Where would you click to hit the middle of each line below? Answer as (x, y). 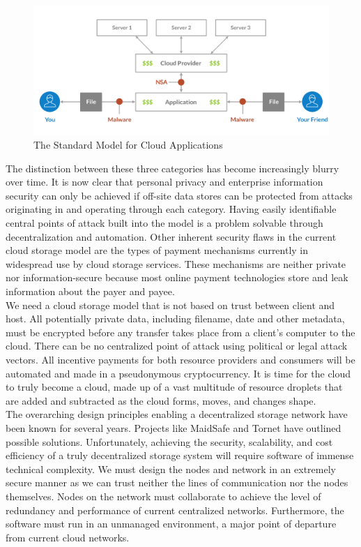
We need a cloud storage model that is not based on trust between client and (170, 305)
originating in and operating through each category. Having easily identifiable (171, 209)
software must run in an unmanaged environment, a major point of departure (171, 524)
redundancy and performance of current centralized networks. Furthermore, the (175, 510)
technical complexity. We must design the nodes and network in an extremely (171, 469)
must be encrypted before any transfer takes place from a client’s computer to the (180, 332)
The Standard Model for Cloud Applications (128, 145)
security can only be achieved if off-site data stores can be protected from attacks (179, 195)
